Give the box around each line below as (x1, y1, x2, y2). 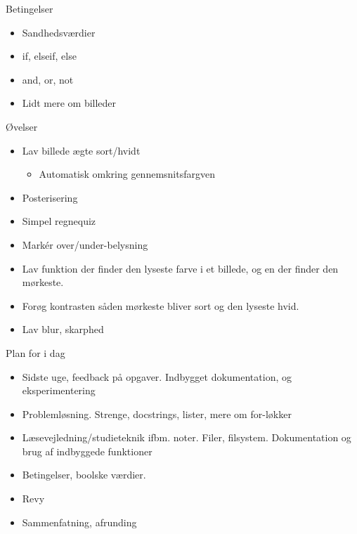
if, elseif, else (22, 48, 77, 63)
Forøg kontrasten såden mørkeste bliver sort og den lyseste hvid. (22, 298, 299, 313)
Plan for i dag (6, 345, 65, 360)
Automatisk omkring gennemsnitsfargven (39, 167, 215, 181)
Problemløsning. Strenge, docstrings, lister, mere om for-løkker (22, 406, 292, 421)
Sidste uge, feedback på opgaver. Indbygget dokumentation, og (22, 369, 292, 384)
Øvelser (6, 119, 38, 133)
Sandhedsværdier (22, 25, 96, 39)
